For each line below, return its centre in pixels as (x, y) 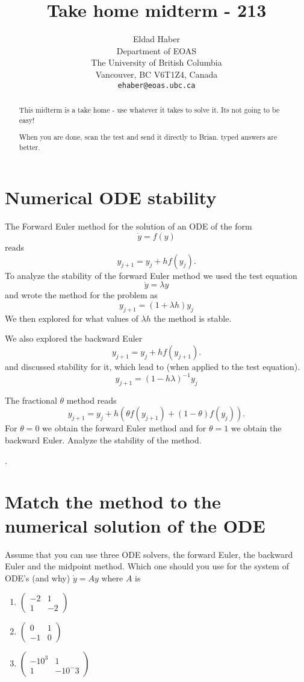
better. (29, 147)
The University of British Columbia (157, 62)
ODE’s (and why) (38, 577)
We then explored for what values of (72, 318)
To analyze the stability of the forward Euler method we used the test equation (151, 275)
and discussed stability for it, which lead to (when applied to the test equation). (153, 366)
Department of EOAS (157, 50)
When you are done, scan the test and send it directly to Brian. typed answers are (148, 137)
